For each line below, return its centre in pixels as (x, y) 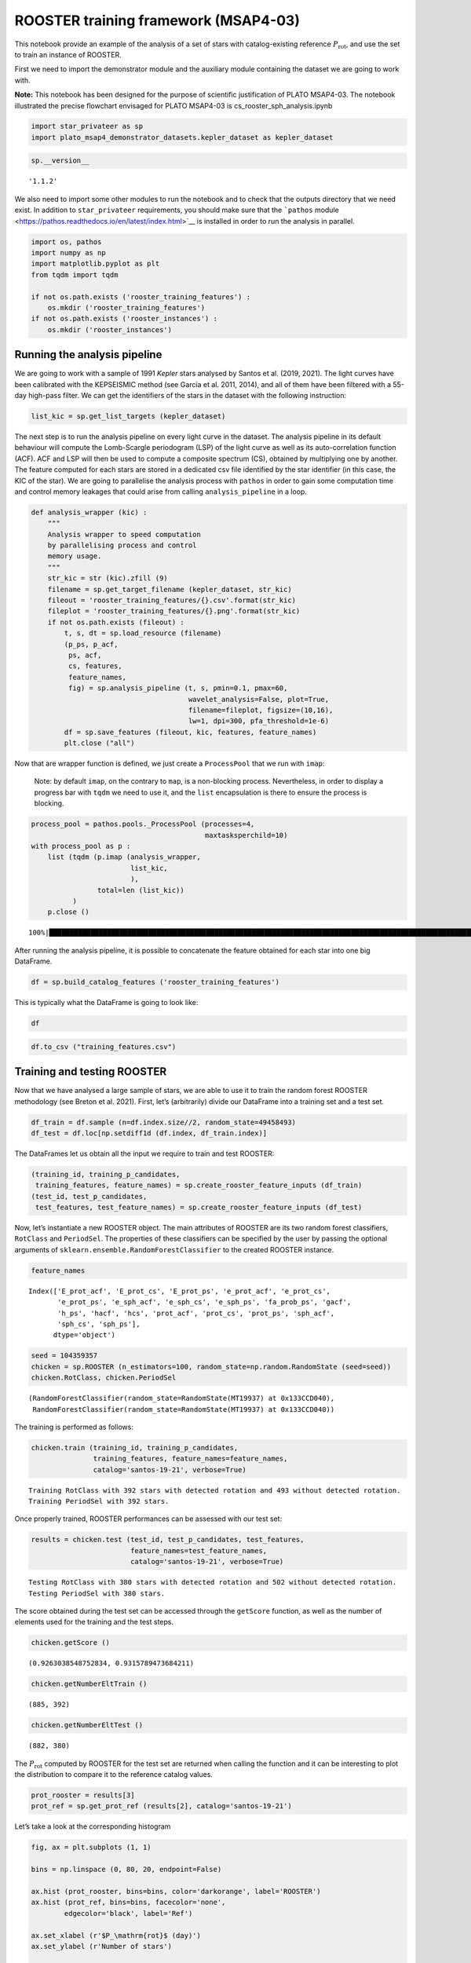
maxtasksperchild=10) (246, 835)
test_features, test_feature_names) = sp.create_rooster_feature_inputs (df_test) (199, 1208)
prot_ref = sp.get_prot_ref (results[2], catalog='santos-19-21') (161, 1806)
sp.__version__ (60, 161)
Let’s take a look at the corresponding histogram (93, 1826)
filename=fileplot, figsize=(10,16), (261, 710)
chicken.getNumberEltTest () (87, 1725)
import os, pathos (66, 242)
